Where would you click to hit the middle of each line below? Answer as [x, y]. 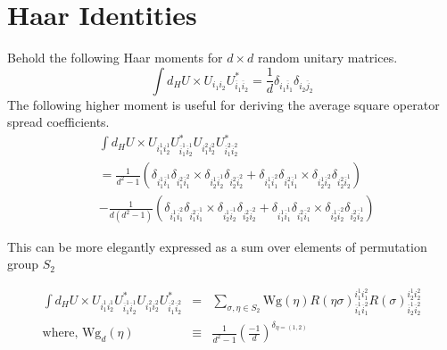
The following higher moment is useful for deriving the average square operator [223, 104]
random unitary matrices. [327, 58]
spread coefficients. [58, 122]
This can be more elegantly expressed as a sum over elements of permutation [217, 246]
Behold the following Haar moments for [115, 58]
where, [60, 333]
